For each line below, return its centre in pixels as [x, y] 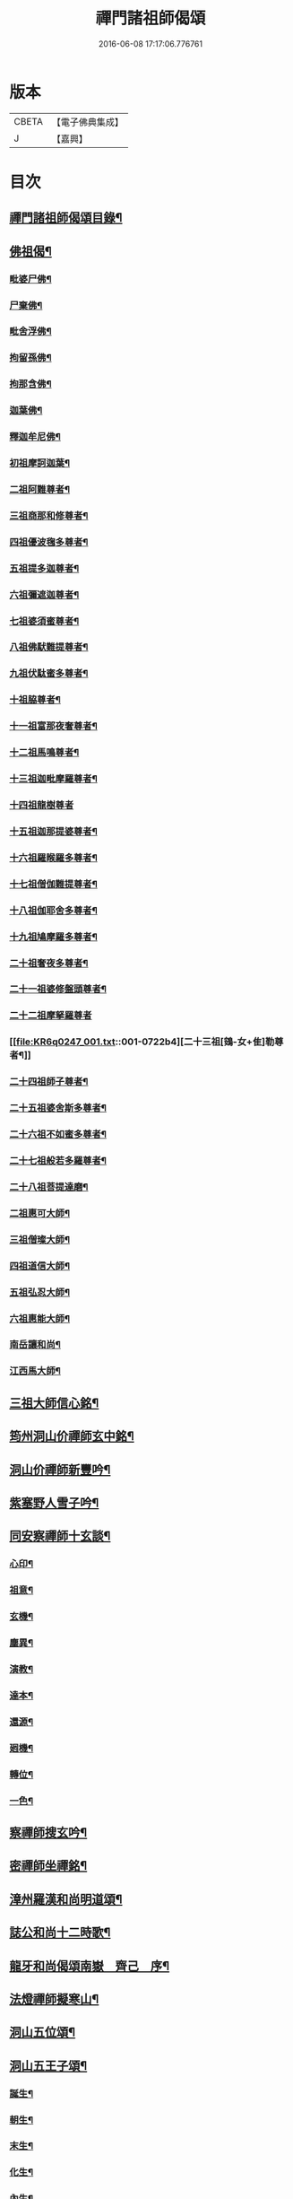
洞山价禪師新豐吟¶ [60, 1469]
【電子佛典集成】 [87, 122]
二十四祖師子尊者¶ [49, 1082]
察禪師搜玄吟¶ [48, 1832]
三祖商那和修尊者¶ [49, 515]
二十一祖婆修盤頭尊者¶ [58, 990]
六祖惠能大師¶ [39, 1318]
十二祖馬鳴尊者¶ [44, 753]
